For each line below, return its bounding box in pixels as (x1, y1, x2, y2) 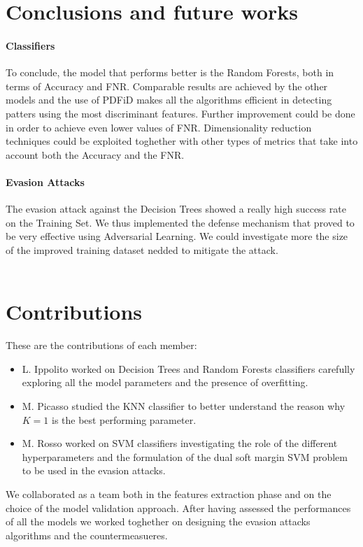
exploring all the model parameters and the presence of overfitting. (22, 375, 308, 390)
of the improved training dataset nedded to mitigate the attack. (6, 242, 278, 257)
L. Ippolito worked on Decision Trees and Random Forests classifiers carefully (22, 361, 355, 376)
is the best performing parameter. (52, 412, 197, 427)
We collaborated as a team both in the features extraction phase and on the (6, 486, 332, 501)
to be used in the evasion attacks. (22, 463, 166, 478)
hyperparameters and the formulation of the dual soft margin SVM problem (22, 449, 348, 464)
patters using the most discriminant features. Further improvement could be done (6, 106, 355, 120)
